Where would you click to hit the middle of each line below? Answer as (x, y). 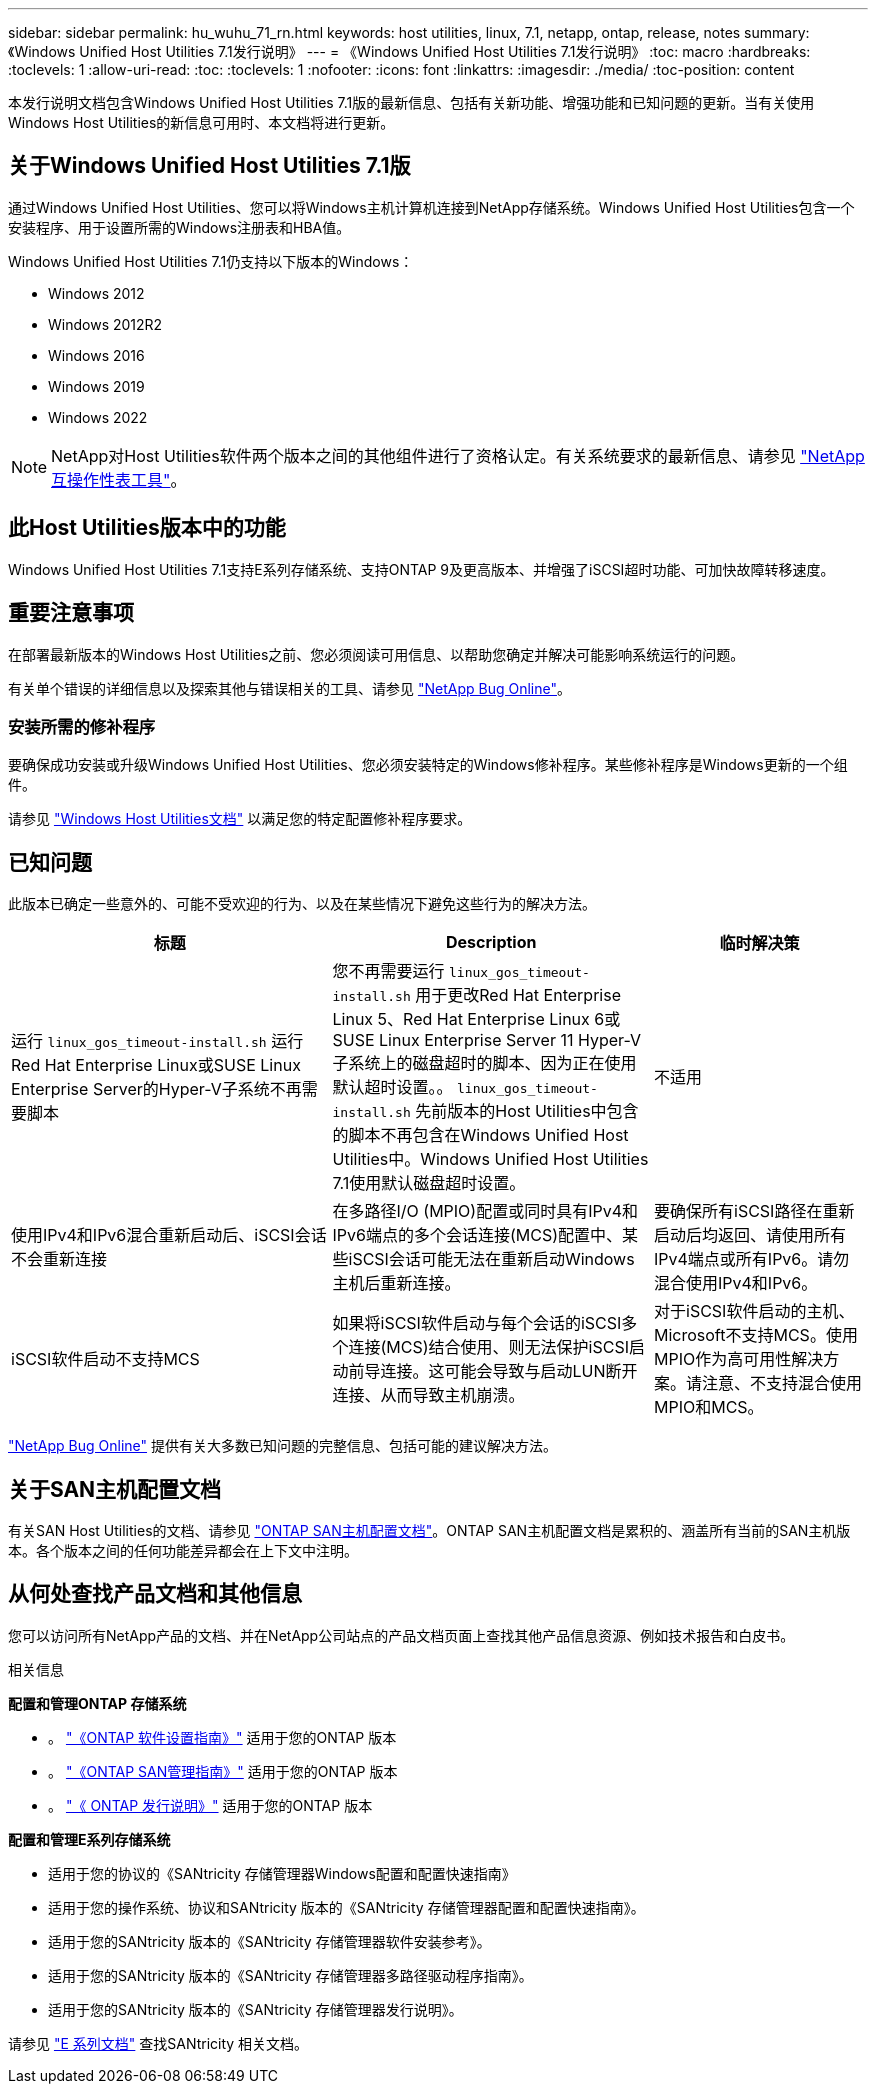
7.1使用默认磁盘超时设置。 (429, 1183)
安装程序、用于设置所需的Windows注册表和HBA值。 (179, 227)
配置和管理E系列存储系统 (89, 1839)
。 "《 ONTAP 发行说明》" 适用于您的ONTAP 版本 (210, 1805)
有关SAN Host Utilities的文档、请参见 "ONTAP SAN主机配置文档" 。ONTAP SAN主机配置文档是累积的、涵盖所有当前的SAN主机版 (429, 1530)
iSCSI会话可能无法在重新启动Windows (491, 1259)
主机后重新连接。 (396, 1283)
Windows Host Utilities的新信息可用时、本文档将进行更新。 (201, 122)
